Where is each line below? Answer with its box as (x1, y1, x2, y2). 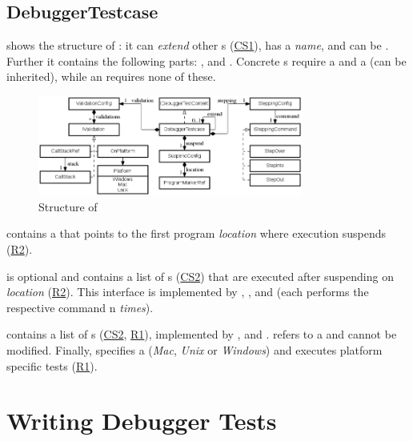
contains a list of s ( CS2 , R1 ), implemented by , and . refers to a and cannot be (6, 326, 397, 343)
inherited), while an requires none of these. (6, 68, 216, 85)
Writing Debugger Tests (6, 404, 277, 437)
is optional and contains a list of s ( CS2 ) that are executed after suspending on (6, 267, 394, 284)
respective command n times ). (6, 299, 154, 315)
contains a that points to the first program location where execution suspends (6, 225, 387, 242)
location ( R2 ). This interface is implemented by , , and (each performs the (6, 283, 369, 300)
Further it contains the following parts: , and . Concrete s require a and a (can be (6, 52, 407, 69)
